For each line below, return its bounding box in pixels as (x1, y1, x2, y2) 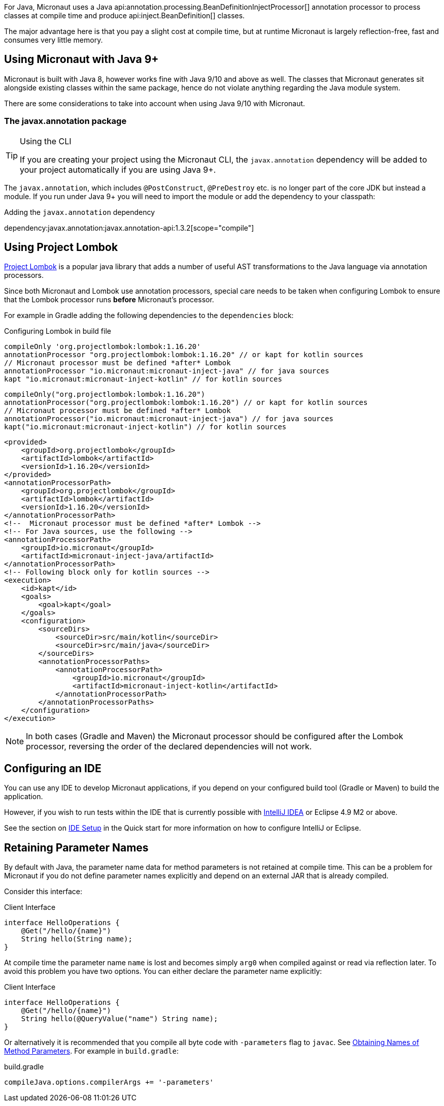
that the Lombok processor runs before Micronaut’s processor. (4, 295, 214, 304)
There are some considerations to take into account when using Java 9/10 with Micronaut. (4, 99, 305, 108)
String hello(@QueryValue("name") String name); (21, 1015, 218, 1023)
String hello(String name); (21, 935, 132, 943)
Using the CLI (20, 136, 72, 146)
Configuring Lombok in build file (4, 327, 111, 336)
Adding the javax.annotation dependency (4, 207, 155, 216)
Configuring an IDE (4, 762, 101, 775)
